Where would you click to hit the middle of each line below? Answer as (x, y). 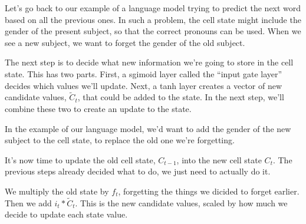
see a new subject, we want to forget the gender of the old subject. (125, 42)
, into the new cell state (219, 159)
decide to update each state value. (66, 214)
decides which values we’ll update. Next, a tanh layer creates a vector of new (144, 85)
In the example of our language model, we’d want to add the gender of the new (148, 128)
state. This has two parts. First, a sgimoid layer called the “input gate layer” (144, 73)
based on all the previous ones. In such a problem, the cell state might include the (153, 19)
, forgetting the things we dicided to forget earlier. (209, 191)
